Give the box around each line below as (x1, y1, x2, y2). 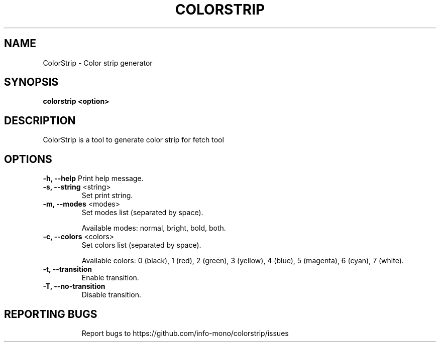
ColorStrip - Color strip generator (43, 58, 153, 67)
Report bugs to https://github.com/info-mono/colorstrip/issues (81, 328, 289, 337)
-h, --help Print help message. (43, 174, 144, 183)
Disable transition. (81, 290, 142, 299)
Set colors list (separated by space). (81, 241, 201, 250)
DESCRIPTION (4, 114, 76, 127)
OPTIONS (4, 152, 52, 165)
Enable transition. (81, 273, 139, 282)
